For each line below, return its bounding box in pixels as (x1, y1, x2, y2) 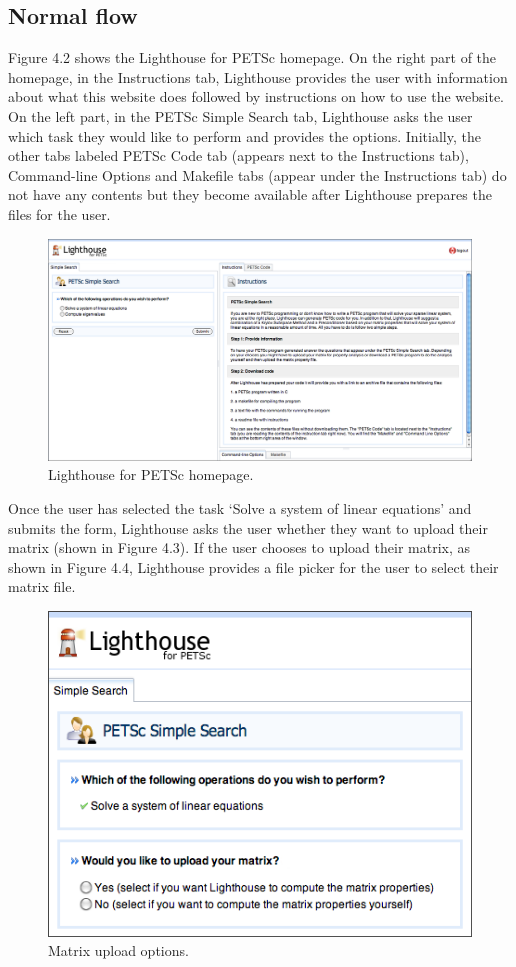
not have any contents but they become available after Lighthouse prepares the (8, 184, 492, 205)
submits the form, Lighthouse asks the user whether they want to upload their (8, 517, 488, 538)
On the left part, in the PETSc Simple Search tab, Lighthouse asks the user (8, 105, 473, 126)
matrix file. (8, 576, 76, 597)
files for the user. (8, 203, 111, 224)
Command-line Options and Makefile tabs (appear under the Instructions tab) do (8, 164, 507, 185)
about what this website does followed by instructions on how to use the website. (8, 86, 504, 107)
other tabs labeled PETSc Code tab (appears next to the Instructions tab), (8, 145, 469, 166)
